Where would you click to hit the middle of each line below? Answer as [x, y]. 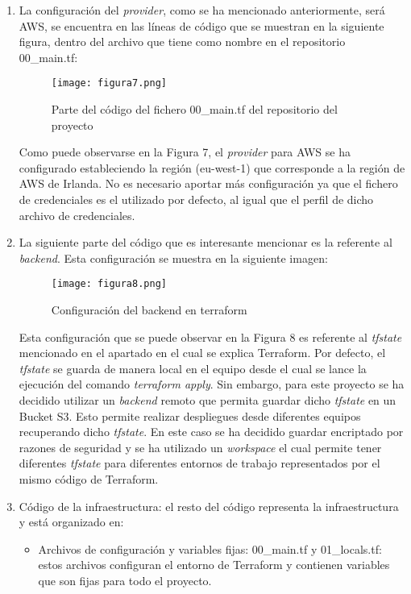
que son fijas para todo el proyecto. [125, 580]
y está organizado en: [71, 522]
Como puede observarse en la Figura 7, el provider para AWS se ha [185, 152]
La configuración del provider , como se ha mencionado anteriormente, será [202, 10]
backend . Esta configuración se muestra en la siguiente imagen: [173, 258]
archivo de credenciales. [77, 215]
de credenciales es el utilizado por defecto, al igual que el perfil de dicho [196, 199]
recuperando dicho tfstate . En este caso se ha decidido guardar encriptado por [211, 432]
